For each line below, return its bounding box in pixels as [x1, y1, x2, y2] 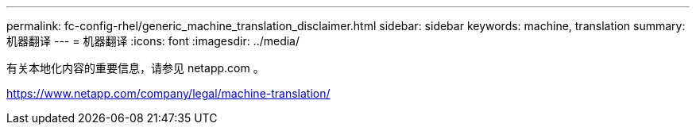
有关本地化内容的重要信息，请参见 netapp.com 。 [6, 61, 265, 75]
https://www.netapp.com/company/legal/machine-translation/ [6, 87, 331, 100]
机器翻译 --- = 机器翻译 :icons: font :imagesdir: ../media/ [6, 34, 300, 48]
